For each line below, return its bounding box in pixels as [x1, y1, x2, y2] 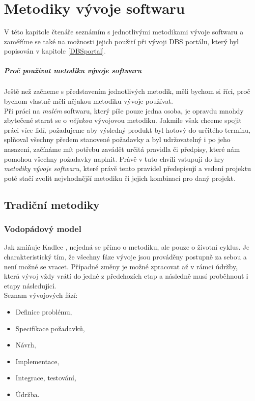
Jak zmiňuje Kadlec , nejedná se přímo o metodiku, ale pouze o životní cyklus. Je [4, 242, 250, 252]
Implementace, [15, 356, 59, 366]
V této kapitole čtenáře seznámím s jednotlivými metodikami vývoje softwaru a [4, 27, 244, 37]
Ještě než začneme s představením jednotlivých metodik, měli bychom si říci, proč [4, 86, 251, 96]
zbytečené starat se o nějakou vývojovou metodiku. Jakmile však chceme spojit [4, 115, 242, 125]
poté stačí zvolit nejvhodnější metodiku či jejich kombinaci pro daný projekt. [4, 172, 235, 183]
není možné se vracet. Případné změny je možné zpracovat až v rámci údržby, [4, 261, 238, 271]
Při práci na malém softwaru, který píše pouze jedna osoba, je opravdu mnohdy [4, 105, 244, 115]
